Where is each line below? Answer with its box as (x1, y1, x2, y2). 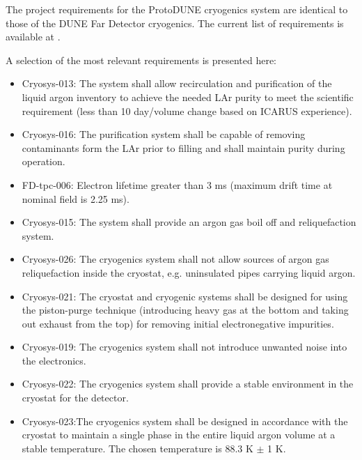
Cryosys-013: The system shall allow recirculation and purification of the (22, 76, 332, 91)
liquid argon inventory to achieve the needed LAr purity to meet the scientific (22, 89, 354, 104)
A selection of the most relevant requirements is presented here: (6, 52, 277, 67)
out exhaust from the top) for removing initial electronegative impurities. (22, 316, 334, 330)
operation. (22, 154, 65, 169)
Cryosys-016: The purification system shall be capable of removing (22, 127, 306, 141)
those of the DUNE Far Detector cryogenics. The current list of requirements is (6, 15, 344, 30)
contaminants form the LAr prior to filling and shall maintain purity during (22, 140, 345, 155)
